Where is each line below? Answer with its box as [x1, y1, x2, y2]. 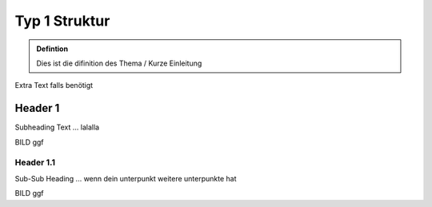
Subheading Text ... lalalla [14, 122, 100, 132]
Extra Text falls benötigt [14, 81, 94, 90]
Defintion [36, 44, 68, 54]
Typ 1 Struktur [14, 12, 110, 30]
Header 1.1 [14, 157, 56, 168]
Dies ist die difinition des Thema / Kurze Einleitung [36, 58, 202, 68]
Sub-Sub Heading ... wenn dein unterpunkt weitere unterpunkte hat [14, 173, 237, 183]
